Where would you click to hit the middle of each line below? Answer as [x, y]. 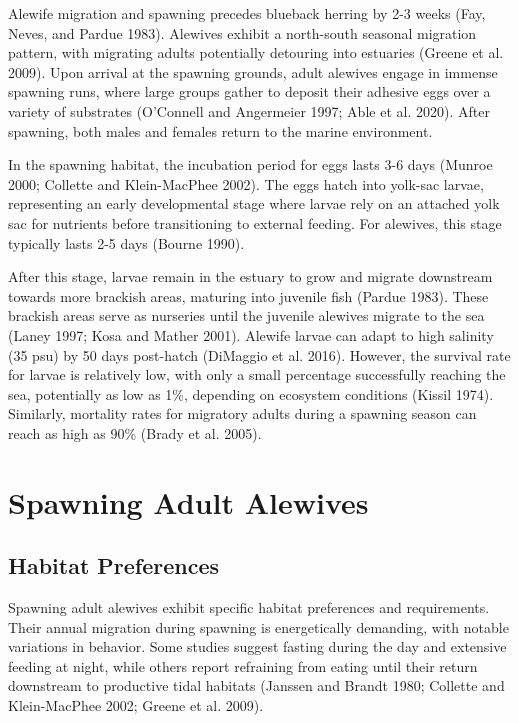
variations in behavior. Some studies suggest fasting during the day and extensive [257, 646]
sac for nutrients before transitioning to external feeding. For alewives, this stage [255, 222]
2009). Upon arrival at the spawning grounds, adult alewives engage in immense [253, 71]
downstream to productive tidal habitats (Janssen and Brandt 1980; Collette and [256, 685]
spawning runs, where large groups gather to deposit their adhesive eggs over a [249, 91]
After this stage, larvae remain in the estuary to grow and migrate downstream [250, 276]
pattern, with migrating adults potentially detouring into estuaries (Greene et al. [256, 52]
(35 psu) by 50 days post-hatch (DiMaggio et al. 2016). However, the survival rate [259, 354]
